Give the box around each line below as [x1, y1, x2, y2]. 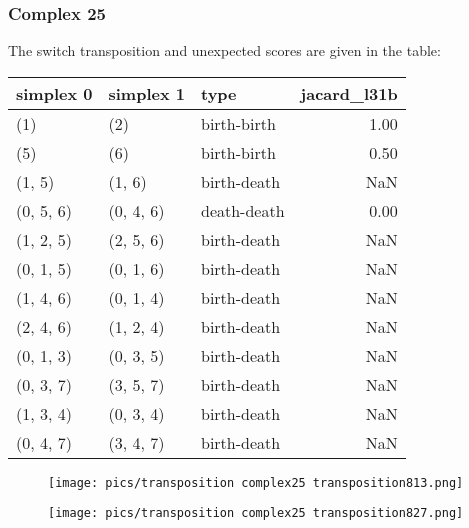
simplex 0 [16, 81, 93, 105]
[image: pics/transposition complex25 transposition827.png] [48, 506, 464, 521]
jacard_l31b [300, 81, 398, 105]
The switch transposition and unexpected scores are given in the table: [8, 40, 441, 61]
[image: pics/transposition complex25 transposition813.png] [48, 475, 464, 490]
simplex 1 [108, 81, 185, 105]
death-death [201, 198, 285, 222]
